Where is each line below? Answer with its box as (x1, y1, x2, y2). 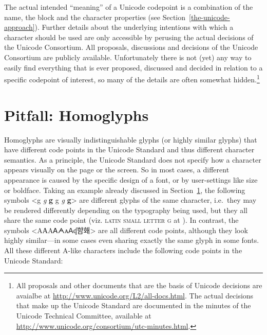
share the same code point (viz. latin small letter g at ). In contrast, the (4, 215, 239, 225)
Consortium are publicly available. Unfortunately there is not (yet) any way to (4, 51, 252, 62)
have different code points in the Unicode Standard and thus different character (4, 144, 255, 155)
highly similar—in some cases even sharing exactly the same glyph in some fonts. (4, 235, 259, 245)
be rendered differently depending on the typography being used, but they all (4, 204, 247, 215)
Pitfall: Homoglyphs (4, 104, 149, 125)
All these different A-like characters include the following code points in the (4, 245, 242, 256)
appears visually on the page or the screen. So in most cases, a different (4, 164, 230, 175)
